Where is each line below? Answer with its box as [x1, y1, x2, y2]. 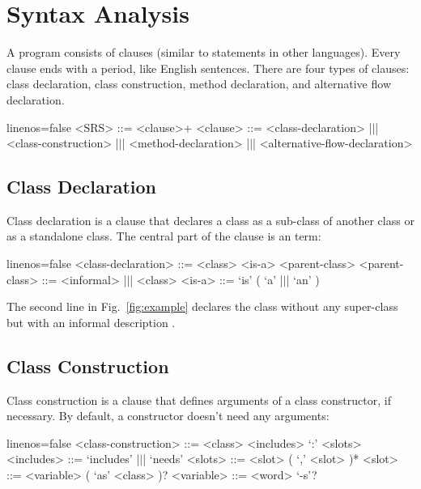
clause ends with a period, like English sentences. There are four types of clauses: [6, 59, 410, 76]
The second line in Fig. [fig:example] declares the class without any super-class [6, 298, 398, 315]
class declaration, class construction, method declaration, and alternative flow [6, 75, 391, 92]
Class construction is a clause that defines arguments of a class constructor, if [6, 391, 391, 408]
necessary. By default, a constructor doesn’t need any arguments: [6, 407, 330, 424]
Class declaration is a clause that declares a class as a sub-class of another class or [6, 211, 415, 228]
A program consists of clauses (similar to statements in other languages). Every [6, 44, 401, 61]
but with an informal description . [6, 313, 176, 330]
